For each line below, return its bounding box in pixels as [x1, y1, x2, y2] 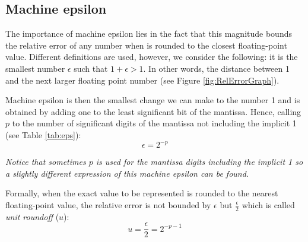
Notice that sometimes [5, 155, 86, 168]
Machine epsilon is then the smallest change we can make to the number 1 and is [5, 94, 300, 106]
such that [74, 62, 108, 74]
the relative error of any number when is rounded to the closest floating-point [5, 39, 287, 51]
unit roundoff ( [5, 210, 59, 222]
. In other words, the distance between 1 [143, 62, 290, 74]
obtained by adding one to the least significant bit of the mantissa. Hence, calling [5, 105, 301, 117]
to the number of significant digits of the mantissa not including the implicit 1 [12, 117, 297, 129]
